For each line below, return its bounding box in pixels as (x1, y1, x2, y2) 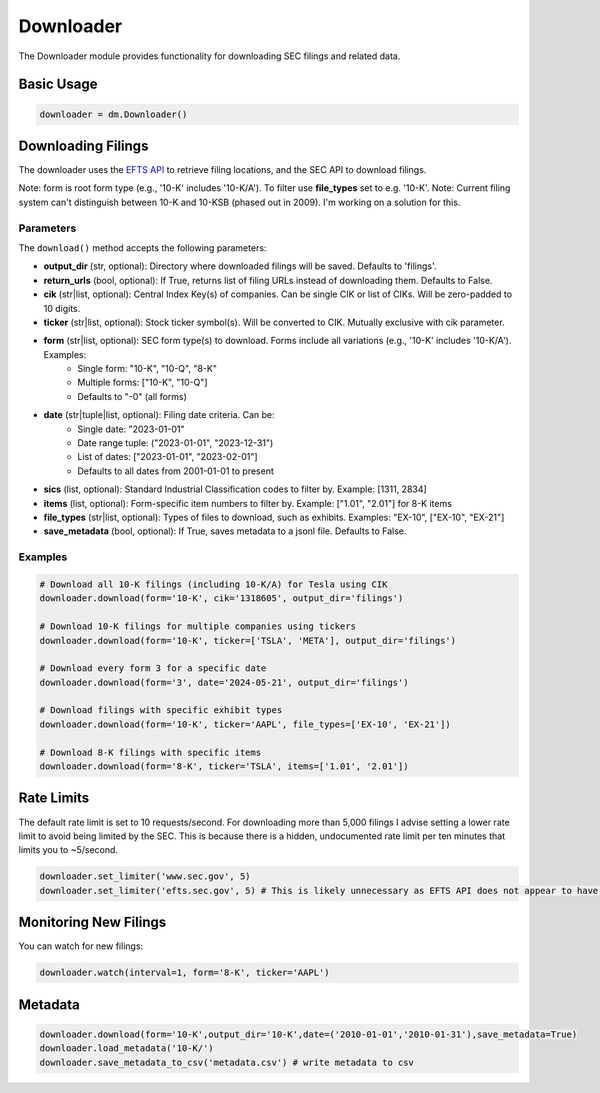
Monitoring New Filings (18, 914, 167, 931)
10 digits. (43, 302, 81, 314)
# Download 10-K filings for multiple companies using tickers (39, 621, 357, 632)
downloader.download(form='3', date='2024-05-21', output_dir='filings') (39, 676, 409, 688)
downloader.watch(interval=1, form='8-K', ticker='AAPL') (39, 967, 330, 979)
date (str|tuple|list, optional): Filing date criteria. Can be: (43, 409, 275, 421)
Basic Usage (18, 76, 98, 93)
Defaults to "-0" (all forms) (77, 390, 187, 402)
